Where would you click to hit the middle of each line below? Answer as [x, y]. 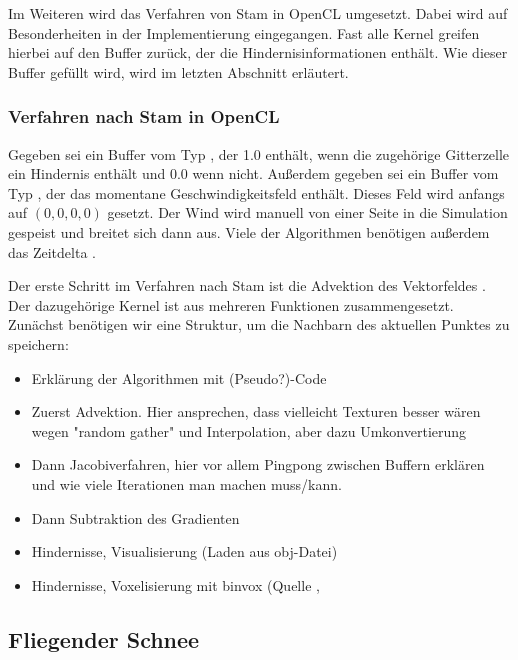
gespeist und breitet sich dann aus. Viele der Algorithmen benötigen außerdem [249, 231]
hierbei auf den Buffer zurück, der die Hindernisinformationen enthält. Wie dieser [258, 52]
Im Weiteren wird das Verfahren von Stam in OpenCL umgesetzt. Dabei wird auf [258, 13]
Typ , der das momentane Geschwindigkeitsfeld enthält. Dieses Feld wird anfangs [256, 192]
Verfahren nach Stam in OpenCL [144, 116]
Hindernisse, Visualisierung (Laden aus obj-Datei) [184, 551]
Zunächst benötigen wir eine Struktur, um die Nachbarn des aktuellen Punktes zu [259, 324]
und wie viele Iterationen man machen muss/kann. [186, 483]
